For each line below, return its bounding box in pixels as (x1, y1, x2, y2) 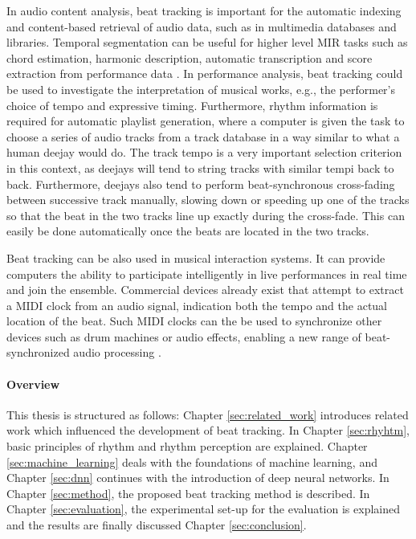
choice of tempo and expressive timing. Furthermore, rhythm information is (6, 96, 378, 113)
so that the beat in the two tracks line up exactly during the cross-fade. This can (6, 206, 405, 223)
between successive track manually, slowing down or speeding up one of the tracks (6, 191, 410, 208)
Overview (6, 375, 60, 392)
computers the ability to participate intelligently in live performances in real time (6, 265, 407, 282)
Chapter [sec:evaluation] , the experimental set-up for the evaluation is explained (6, 500, 400, 517)
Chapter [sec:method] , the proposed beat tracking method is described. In (6, 484, 370, 501)
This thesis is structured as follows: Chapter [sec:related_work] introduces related (6, 406, 409, 423)
